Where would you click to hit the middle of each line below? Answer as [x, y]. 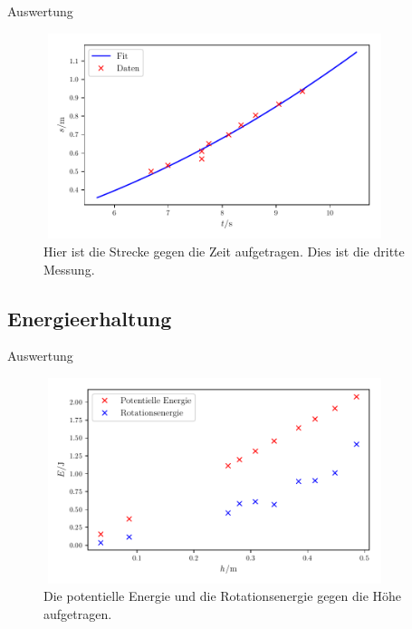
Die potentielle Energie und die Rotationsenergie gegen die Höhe [223, 596]
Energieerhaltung [90, 318]
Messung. [69, 269]
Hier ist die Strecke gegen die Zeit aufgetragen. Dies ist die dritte [224, 251]
